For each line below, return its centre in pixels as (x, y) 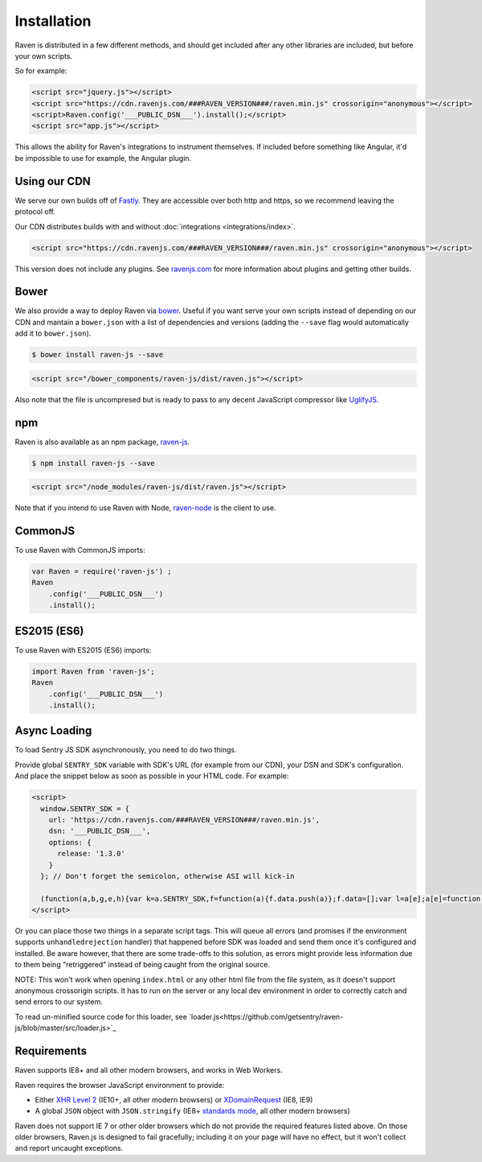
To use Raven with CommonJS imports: (80, 550)
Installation (53, 21)
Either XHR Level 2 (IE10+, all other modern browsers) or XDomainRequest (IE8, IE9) (174, 1099)
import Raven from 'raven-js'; (94, 671)
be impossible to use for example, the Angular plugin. (103, 158)
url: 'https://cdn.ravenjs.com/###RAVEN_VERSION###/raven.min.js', (184, 820)
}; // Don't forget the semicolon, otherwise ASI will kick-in (167, 876)
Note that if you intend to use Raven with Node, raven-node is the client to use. (145, 508)
